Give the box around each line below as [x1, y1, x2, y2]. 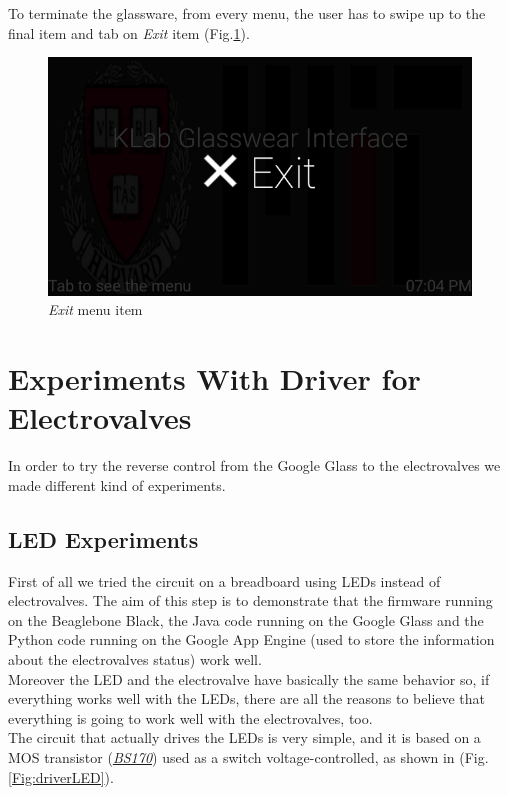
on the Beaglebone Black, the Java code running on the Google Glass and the [8, 609, 484, 630]
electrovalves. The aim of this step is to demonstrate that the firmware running [8, 590, 493, 611]
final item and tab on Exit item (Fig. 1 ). [8, 22, 250, 43]
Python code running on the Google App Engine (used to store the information [8, 629, 495, 650]
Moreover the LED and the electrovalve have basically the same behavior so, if [8, 668, 490, 689]
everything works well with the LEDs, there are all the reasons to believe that [8, 688, 486, 709]
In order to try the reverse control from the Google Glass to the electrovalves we [8, 455, 501, 476]
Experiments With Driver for [8, 358, 421, 399]
